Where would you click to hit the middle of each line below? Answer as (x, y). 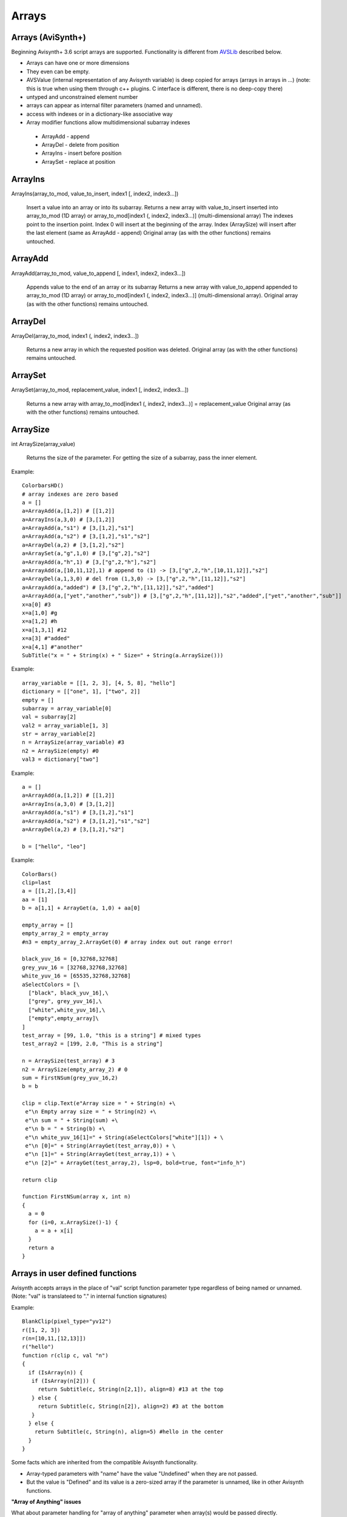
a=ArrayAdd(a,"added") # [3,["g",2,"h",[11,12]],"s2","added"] (118, 587)
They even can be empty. (58, 71)
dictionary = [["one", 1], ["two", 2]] (81, 691)
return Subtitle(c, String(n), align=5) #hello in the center (129, 1432)
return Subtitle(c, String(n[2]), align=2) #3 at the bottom (131, 1407)
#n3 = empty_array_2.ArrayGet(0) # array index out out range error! (128, 942)
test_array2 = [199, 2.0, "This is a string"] (93, 1044)
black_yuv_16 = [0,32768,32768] (70, 959)
